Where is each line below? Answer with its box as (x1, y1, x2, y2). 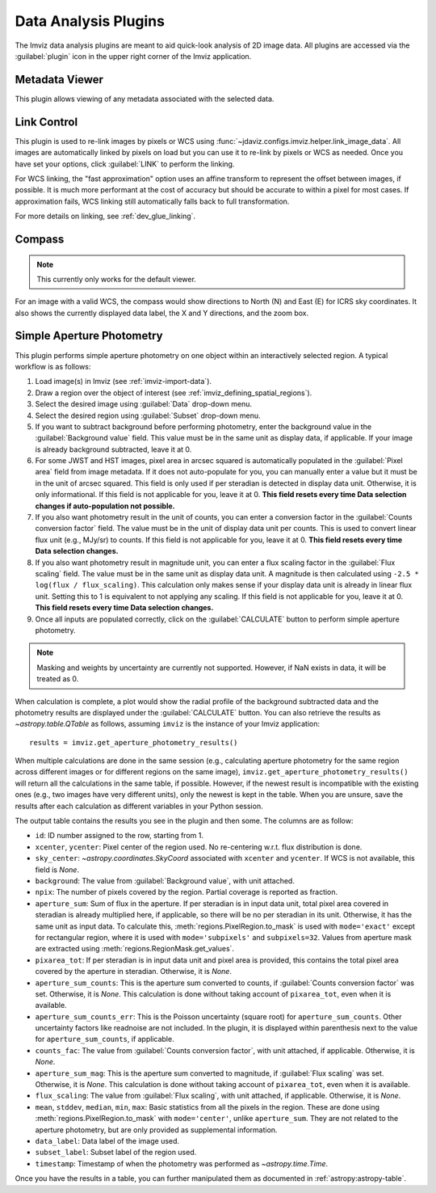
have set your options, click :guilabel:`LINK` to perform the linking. (15, 158, 235, 169)
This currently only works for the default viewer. (36, 274, 197, 284)
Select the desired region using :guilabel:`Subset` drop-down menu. (35, 411, 262, 420)
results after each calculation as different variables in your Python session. (15, 801, 263, 811)
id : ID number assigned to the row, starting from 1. (35, 831, 203, 841)
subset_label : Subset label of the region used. (35, 1148, 197, 1157)
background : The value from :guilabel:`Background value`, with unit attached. (35, 875, 295, 885)
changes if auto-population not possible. (35, 501, 175, 511)
